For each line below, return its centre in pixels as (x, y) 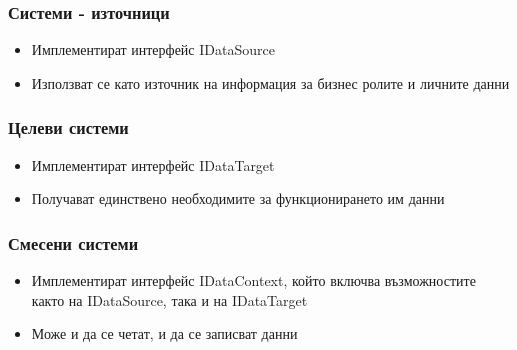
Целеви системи (68, 127)
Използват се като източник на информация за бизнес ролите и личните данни (270, 82)
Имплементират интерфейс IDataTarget (153, 164)
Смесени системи (73, 242)
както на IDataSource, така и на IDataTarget (169, 299)
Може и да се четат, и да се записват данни (164, 333)
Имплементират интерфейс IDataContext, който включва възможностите (253, 280)
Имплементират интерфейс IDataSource (153, 49)
